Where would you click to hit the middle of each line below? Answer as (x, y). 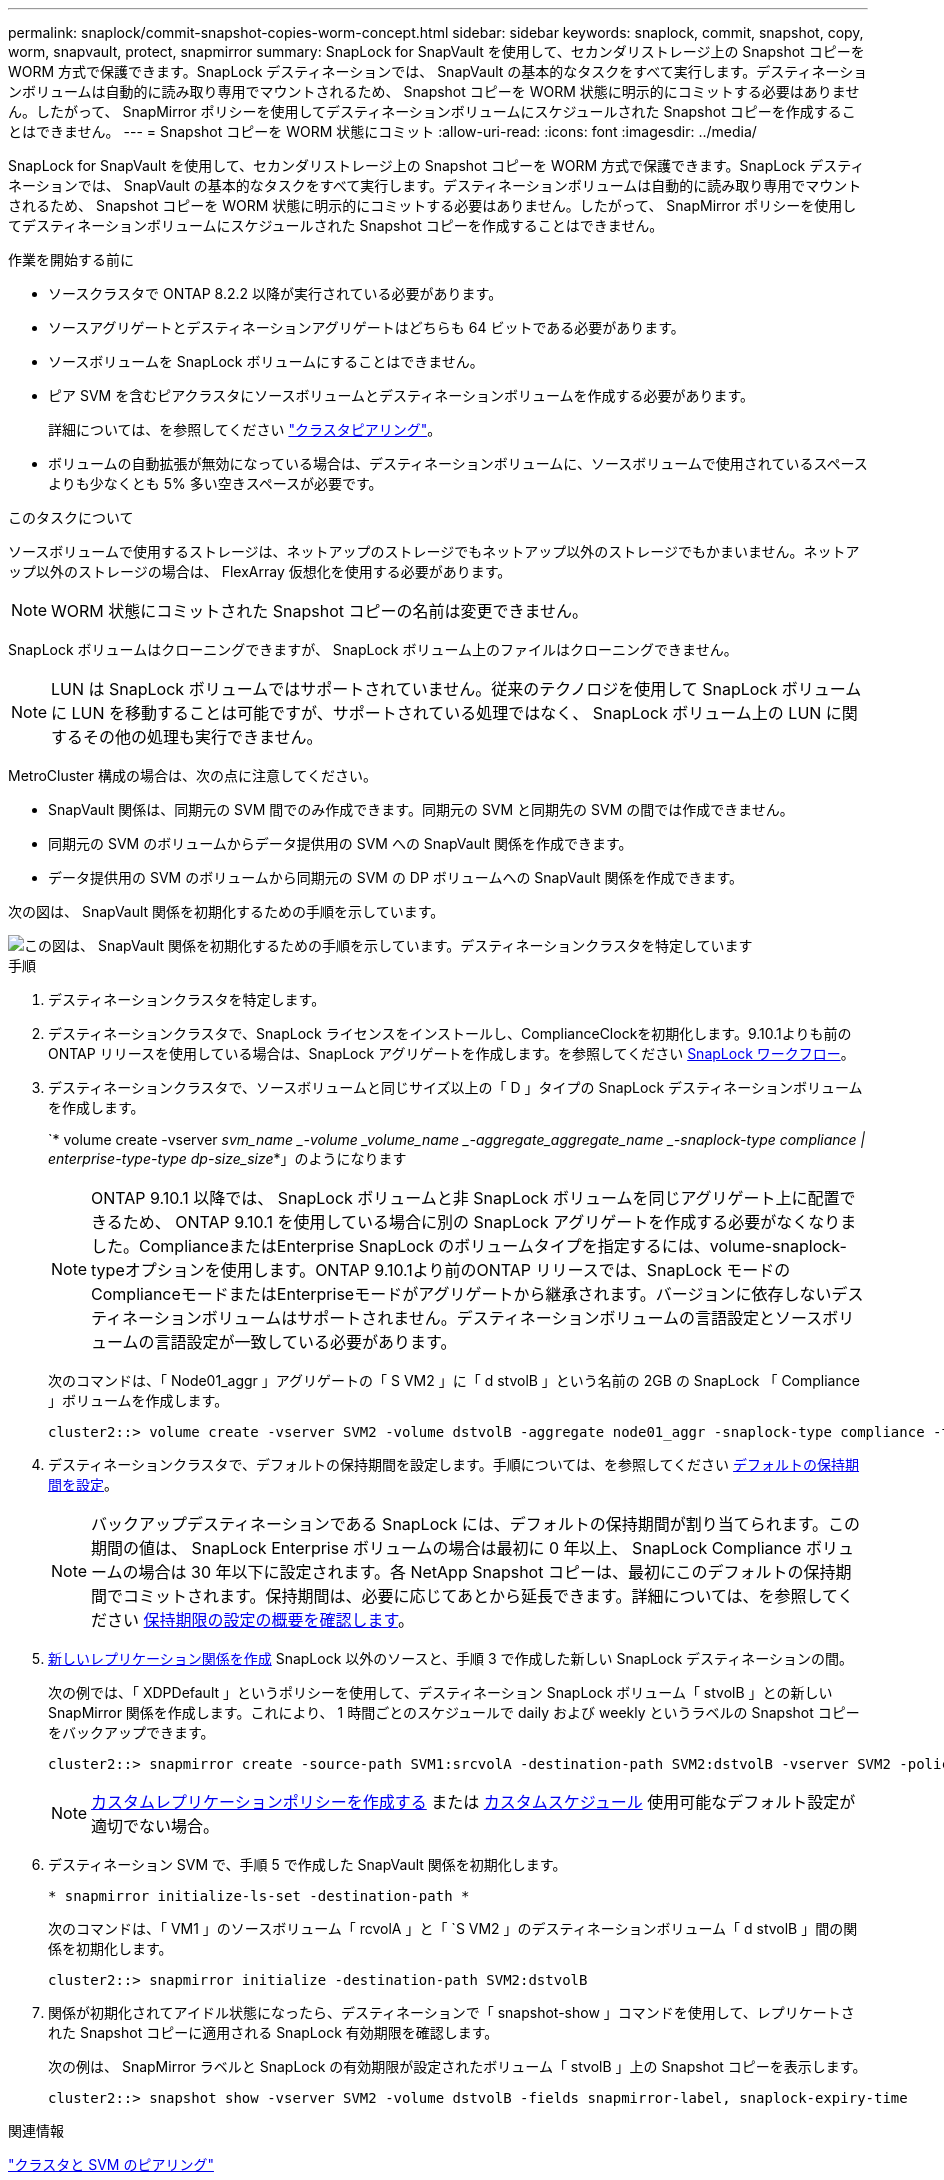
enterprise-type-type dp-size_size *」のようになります (227, 1158)
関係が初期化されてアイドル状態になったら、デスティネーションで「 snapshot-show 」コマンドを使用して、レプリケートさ (451, 2012)
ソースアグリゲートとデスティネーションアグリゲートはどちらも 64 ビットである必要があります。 (366, 327)
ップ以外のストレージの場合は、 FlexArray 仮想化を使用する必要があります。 (260, 571)
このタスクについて (71, 517)
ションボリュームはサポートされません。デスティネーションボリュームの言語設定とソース (488, 1318)
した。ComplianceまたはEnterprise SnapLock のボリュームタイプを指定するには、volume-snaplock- (469, 1246)
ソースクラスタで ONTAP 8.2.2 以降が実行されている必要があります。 (275, 293)
